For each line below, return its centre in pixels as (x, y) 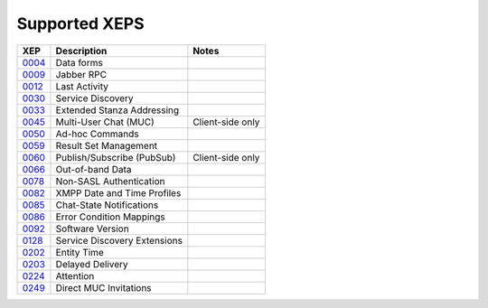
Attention (75, 275)
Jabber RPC (81, 74)
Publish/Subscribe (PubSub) (116, 157)
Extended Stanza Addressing (117, 110)
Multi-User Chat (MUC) (105, 122)
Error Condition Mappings (111, 217)
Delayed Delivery (92, 264)
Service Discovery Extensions (119, 240)
